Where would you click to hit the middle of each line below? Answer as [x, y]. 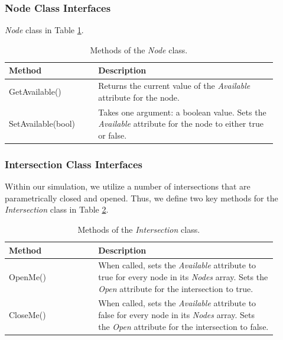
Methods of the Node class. [139, 49]
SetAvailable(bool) [42, 124]
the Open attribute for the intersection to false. [183, 326]
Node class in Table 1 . [44, 30]
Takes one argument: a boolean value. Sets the [182, 112]
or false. [113, 135]
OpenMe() [28, 277]
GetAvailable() [35, 92]
